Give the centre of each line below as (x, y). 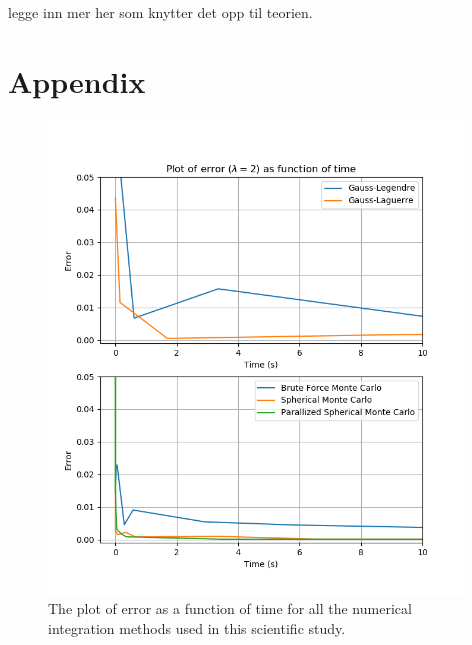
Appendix (77, 80)
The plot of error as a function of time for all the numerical (230, 608)
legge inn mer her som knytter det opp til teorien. (160, 12)
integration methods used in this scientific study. (197, 628)
